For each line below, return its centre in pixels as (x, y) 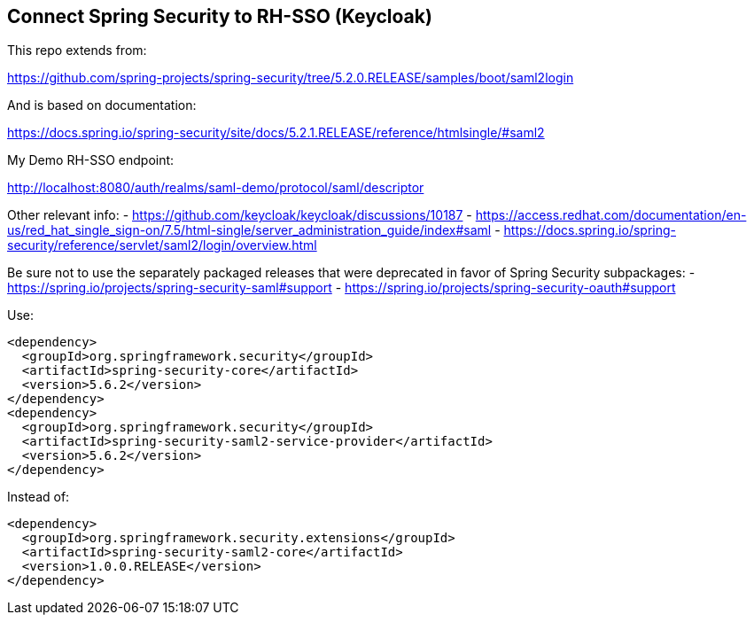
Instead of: (39, 497)
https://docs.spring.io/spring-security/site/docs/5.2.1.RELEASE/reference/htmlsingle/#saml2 (276, 133)
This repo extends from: (77, 51)
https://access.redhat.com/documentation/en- (611, 215)
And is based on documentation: (102, 105)
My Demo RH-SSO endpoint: (91, 160)
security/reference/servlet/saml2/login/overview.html (162, 245)
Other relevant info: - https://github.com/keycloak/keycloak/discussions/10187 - (240, 215)
